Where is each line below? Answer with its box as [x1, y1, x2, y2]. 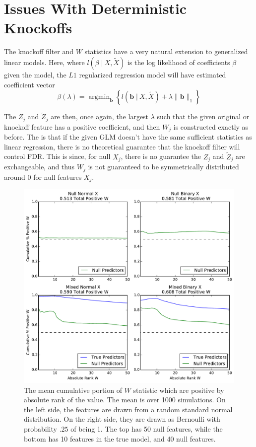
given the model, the [4, 69, 66, 79]
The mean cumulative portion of [24, 384, 122, 395]
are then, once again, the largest [51, 111, 149, 122]
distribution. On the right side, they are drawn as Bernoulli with [24, 414, 220, 424]
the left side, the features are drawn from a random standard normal [24, 404, 233, 414]
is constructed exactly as [173, 121, 249, 132]
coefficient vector [4, 79, 55, 89]
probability [24, 424, 57, 434]
